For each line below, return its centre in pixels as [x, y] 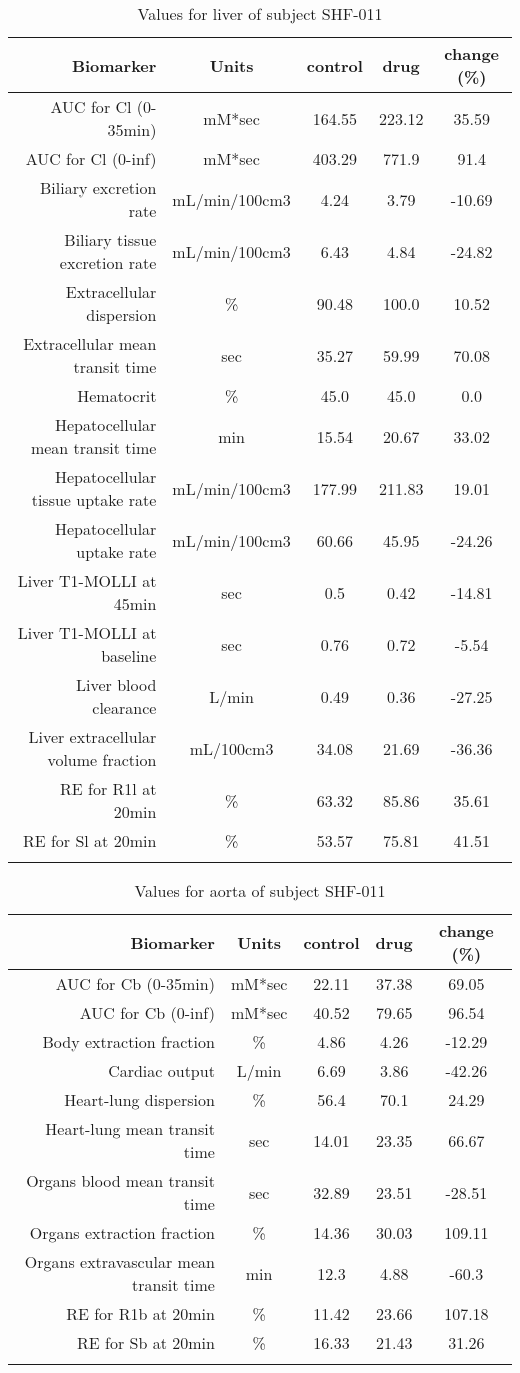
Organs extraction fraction [122, 1232]
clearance [124, 707]
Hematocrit [117, 395]
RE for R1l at [108, 788]
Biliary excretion [98, 187]
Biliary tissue [110, 239]
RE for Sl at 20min [89, 840]
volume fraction [102, 759]
